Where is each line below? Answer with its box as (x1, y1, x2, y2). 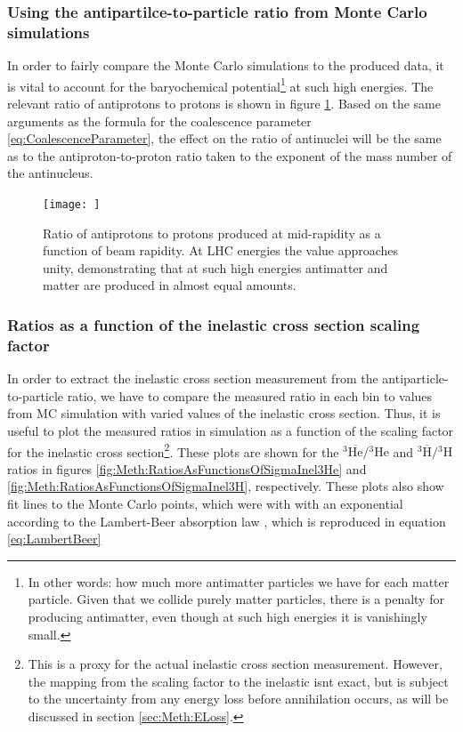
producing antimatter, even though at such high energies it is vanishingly (28, 607, 427, 625)
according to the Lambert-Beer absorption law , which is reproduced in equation (7, 511, 446, 530)
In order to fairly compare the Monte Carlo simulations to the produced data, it (7, 56, 444, 75)
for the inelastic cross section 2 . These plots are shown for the (7, 439, 339, 461)
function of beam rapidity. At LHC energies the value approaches (43, 241, 399, 260)
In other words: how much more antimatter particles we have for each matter (28, 572, 450, 591)
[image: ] (43, 197, 101, 211)
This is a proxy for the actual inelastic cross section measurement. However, (28, 655, 443, 673)
